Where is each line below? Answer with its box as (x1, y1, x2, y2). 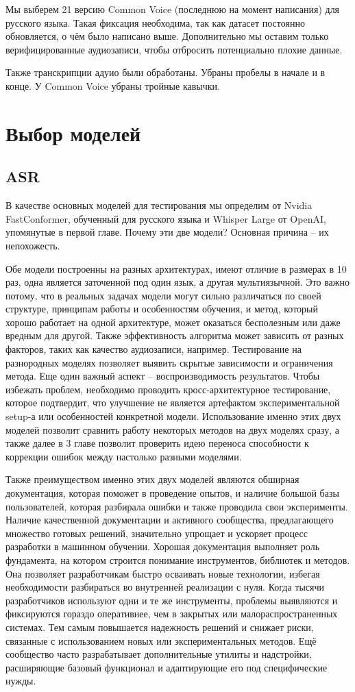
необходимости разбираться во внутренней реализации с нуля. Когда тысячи (5, 580, 325, 594)
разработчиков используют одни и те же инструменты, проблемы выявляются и (5, 593, 338, 607)
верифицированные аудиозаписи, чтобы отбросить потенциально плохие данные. (5, 42, 343, 56)
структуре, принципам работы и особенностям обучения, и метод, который (5, 301, 318, 316)
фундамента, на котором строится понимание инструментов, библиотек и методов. (5, 552, 350, 567)
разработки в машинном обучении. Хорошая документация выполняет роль (5, 539, 320, 554)
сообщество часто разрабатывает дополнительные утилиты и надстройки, (5, 647, 312, 661)
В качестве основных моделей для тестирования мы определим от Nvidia (5, 198, 313, 212)
